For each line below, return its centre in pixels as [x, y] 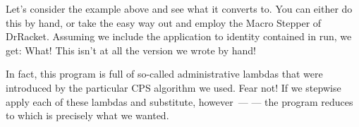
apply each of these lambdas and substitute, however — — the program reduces [179, 101]
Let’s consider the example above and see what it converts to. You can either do [179, 8]
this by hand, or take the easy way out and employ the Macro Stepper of [164, 22]
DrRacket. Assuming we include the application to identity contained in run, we [179, 36]
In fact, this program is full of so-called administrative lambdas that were [164, 74]
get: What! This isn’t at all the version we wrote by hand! [131, 50]
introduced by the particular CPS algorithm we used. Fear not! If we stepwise [174, 87]
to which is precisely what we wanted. [87, 115]
